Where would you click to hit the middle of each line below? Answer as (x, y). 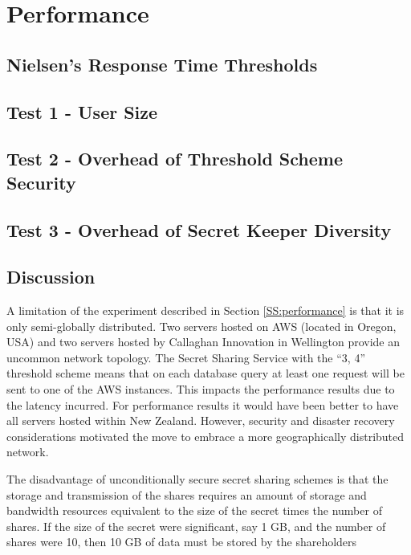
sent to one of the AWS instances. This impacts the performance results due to (201, 389)
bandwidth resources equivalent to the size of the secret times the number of (194, 510)
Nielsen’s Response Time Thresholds (162, 64)
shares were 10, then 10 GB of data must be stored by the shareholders (182, 542)
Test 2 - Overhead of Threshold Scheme (175, 159)
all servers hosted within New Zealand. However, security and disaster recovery (201, 420)
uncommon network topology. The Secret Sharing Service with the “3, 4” (186, 357)
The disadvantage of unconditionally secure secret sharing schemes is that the (197, 479)
